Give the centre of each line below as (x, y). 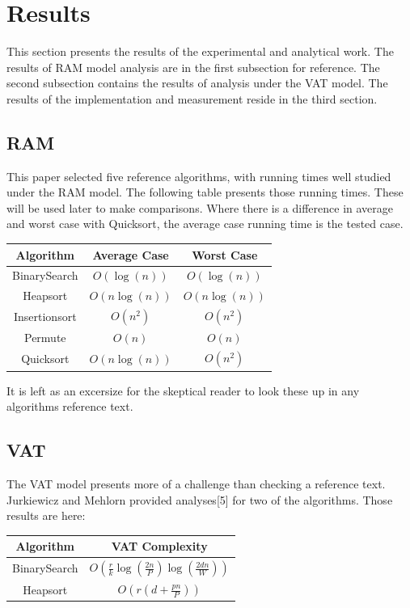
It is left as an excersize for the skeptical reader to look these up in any (183, 390)
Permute (45, 338)
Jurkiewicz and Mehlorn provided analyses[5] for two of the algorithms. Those (200, 499)
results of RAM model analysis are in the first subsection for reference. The (193, 67)
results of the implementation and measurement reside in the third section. (192, 98)
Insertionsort (45, 317)
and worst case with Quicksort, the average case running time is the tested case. (205, 224)
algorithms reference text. (70, 406)
